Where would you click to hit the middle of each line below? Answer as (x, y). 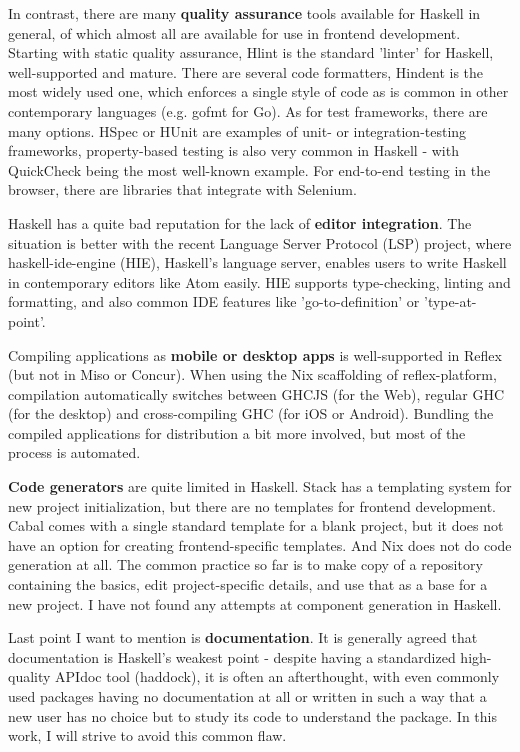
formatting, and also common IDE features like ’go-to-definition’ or (214, 301)
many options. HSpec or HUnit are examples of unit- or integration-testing (237, 130)
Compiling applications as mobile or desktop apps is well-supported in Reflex (255, 354)
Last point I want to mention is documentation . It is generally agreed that (243, 637)
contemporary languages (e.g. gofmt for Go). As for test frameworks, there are (248, 110)
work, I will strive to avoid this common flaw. (147, 735)
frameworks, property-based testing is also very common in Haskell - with (233, 150)
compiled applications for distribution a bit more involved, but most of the (237, 432)
